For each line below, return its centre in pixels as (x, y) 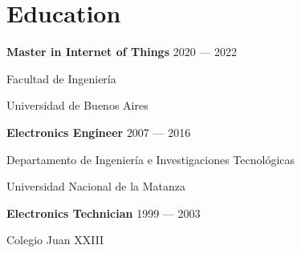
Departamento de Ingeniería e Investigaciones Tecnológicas (151, 159)
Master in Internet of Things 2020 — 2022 (122, 52)
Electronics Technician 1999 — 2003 (104, 213)
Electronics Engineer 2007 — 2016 (99, 132)
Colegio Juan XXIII (55, 240)
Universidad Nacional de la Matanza (96, 186)
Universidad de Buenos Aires (77, 105)
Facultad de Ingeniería (61, 78)
